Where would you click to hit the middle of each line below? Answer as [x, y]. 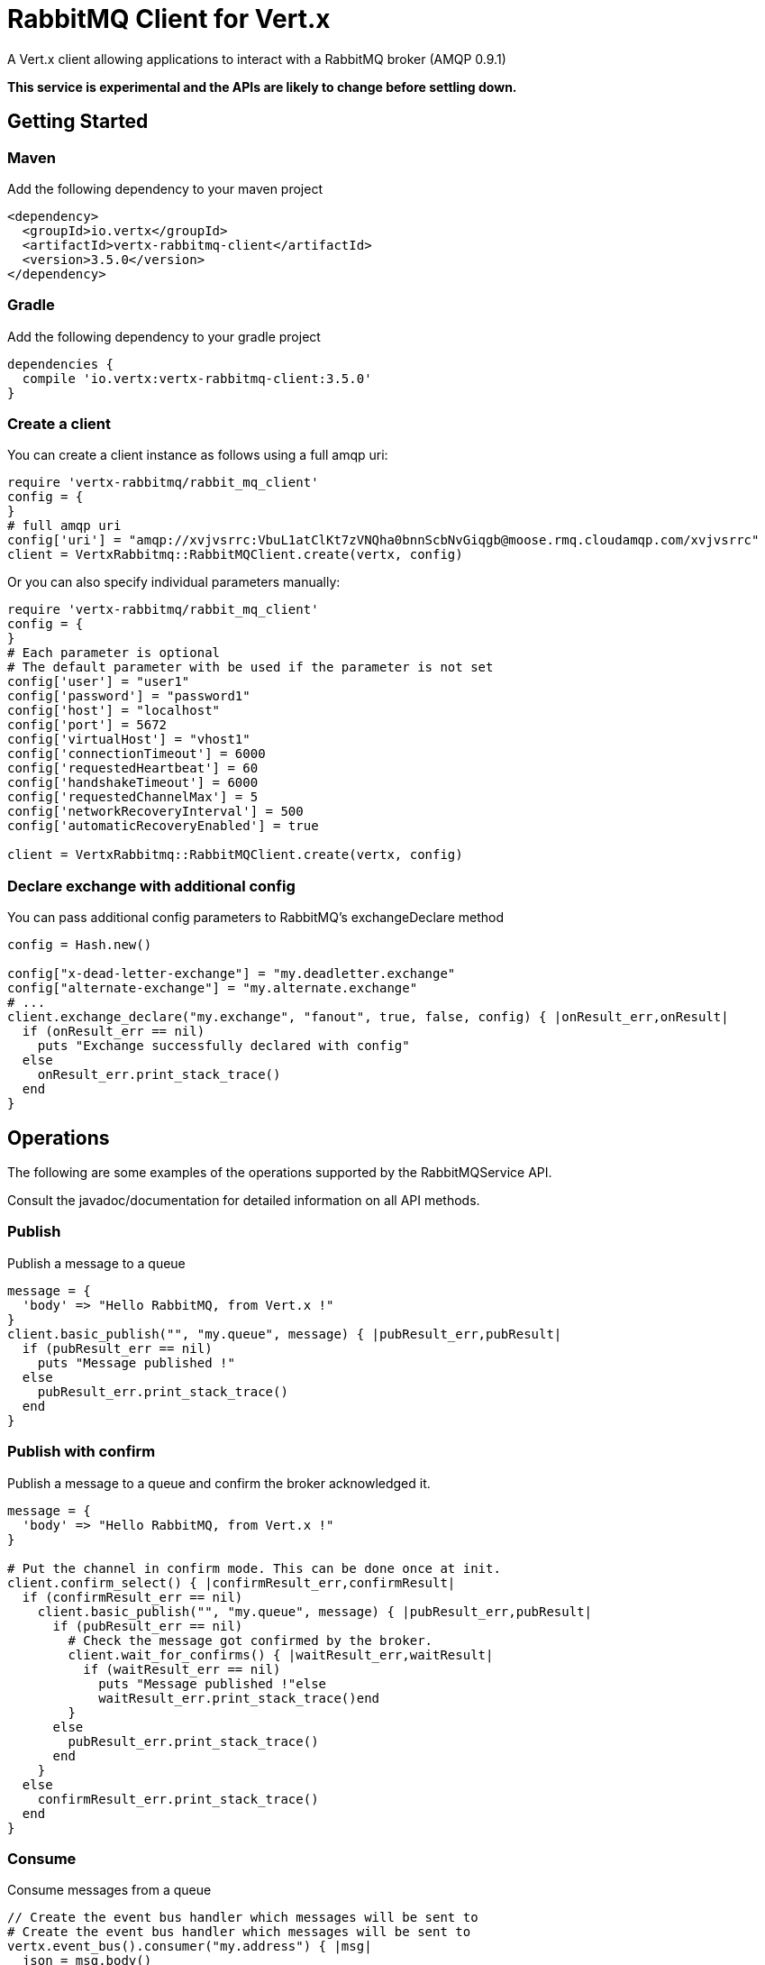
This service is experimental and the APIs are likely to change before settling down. [262, 87]
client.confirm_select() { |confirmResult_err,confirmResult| [232, 1582]
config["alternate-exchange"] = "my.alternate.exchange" [213, 988]
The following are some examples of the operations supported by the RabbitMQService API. [280, 1173]
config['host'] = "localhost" [114, 711]
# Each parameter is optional [114, 653]
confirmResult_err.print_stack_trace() [178, 1799]
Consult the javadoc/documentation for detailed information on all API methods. [244, 1201]
